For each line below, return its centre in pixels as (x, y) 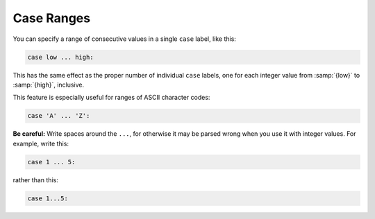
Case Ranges (51, 18)
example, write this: (41, 143)
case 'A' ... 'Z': (59, 116)
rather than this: (35, 179)
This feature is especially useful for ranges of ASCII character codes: (111, 98)
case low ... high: (60, 57)
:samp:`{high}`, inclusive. (49, 85)
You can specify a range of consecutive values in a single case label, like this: (124, 39)
